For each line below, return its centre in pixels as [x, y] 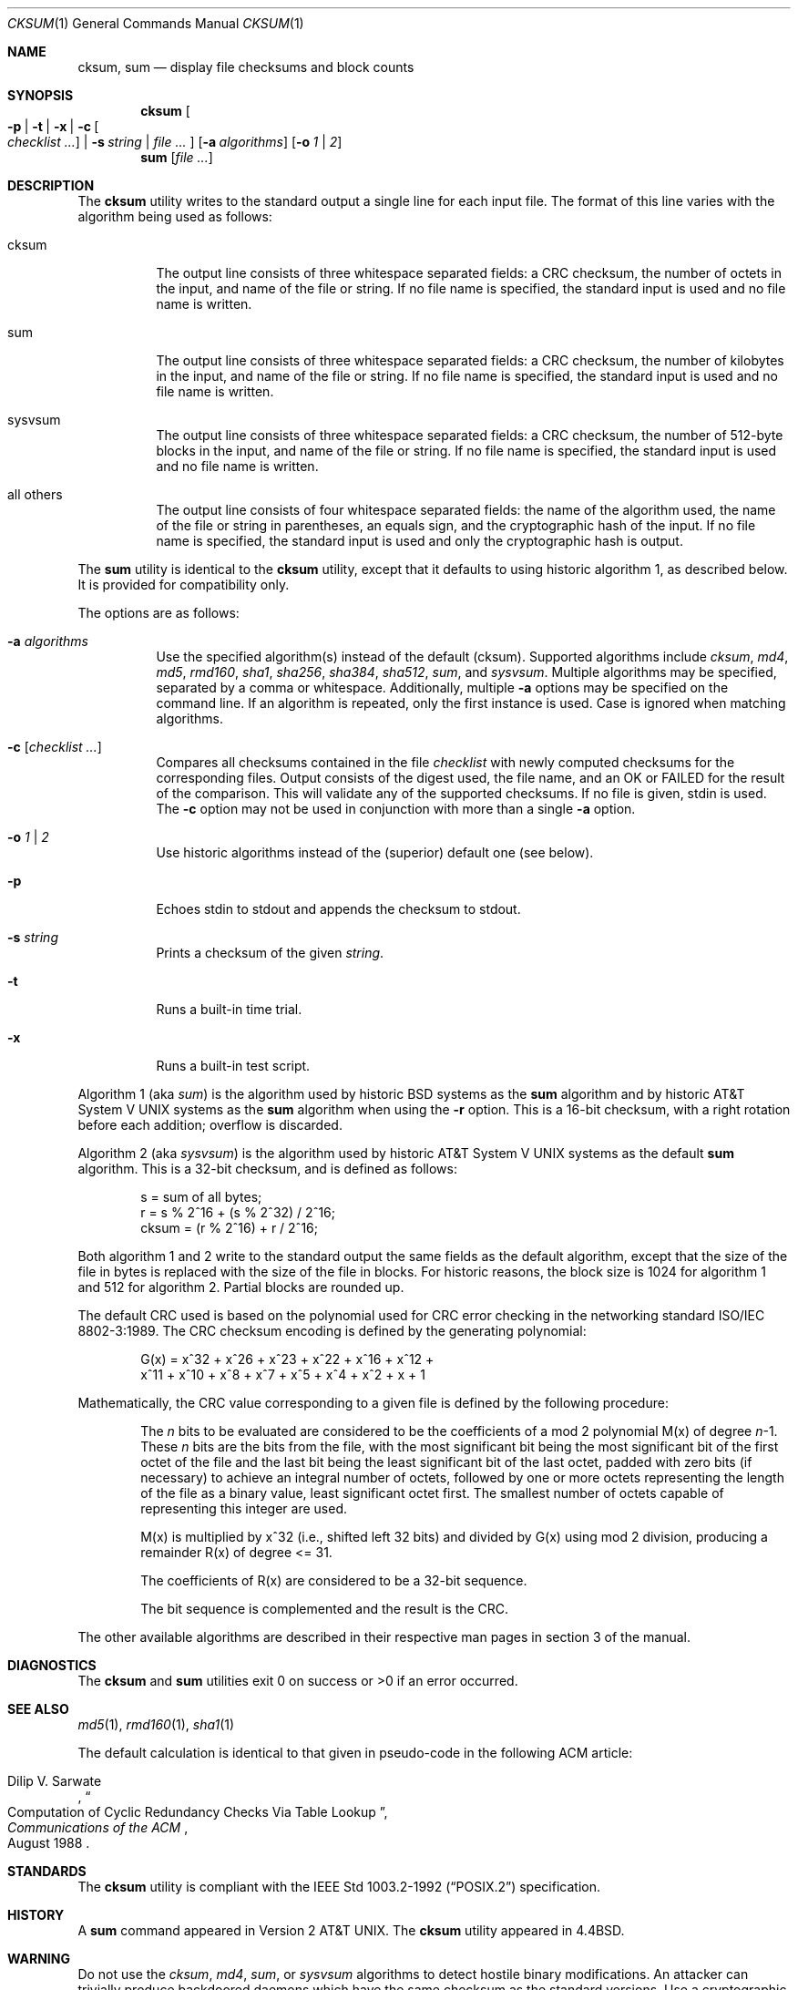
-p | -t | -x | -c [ [53, 126]
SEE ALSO [38, 1709]
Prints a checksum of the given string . [270, 953]
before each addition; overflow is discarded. [210, 1125]
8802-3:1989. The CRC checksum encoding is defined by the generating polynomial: [332, 1331]
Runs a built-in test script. [233, 1066]
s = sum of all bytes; [201, 1197]
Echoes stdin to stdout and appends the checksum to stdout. [338, 909]
